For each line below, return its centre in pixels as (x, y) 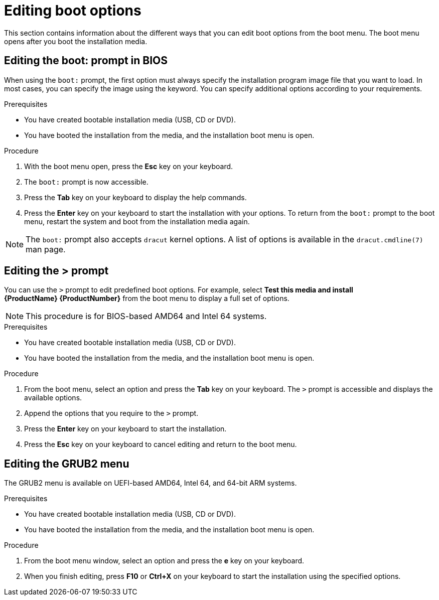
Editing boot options (73, 11)
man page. (46, 249)
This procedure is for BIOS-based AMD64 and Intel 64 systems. (146, 316)
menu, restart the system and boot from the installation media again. (137, 221)
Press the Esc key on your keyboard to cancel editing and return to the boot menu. (161, 444)
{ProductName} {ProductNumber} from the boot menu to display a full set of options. (147, 298)
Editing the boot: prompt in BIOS (86, 61)
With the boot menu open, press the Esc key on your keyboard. (129, 166)
